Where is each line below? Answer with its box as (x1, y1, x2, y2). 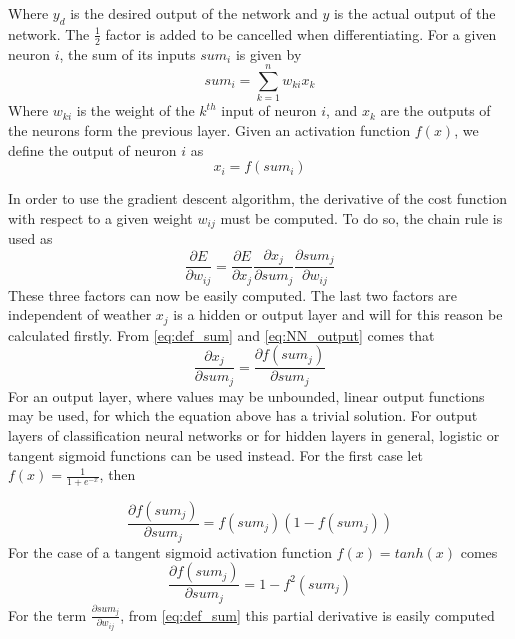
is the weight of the (76, 100, 195, 121)
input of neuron (221, 100, 317, 121)
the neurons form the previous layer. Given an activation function (8, 119, 411, 140)
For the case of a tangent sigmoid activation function (8, 541, 332, 562)
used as (8, 228, 53, 249)
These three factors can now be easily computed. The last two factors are (8, 284, 457, 305)
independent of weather (8, 304, 152, 325)
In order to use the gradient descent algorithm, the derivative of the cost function (8, 188, 507, 209)
